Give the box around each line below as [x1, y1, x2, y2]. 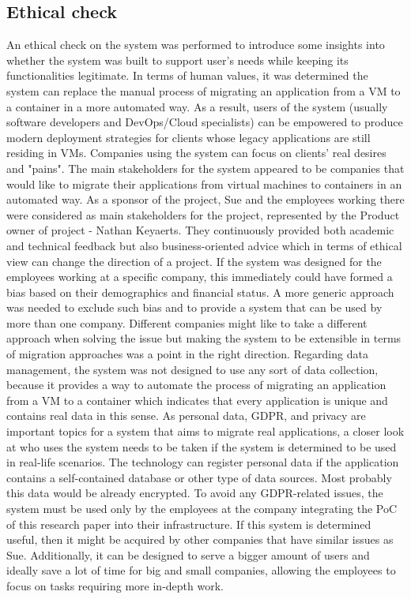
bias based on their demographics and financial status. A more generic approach [6, 283, 394, 300]
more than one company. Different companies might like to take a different [6, 314, 368, 331]
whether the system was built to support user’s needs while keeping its [6, 51, 349, 68]
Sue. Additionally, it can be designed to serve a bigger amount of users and [6, 546, 370, 563]
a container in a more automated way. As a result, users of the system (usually [6, 98, 388, 114]
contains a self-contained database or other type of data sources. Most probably [6, 469, 392, 485]
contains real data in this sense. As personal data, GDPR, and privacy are [6, 407, 366, 424]
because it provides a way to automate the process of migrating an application [6, 376, 386, 393]
